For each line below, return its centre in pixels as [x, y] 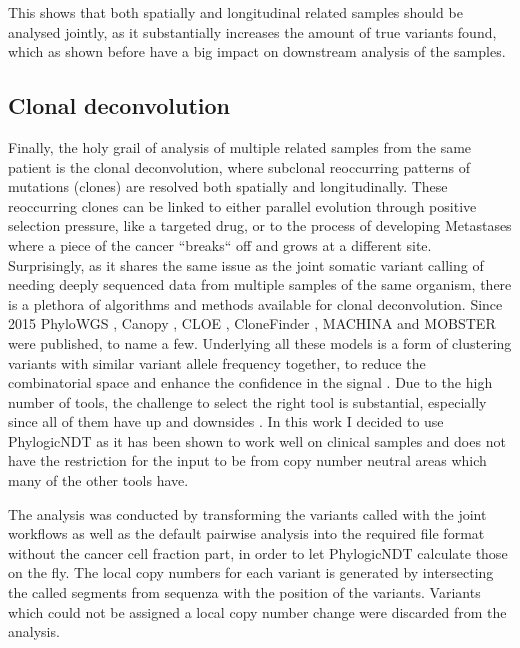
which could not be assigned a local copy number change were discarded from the [257, 611]
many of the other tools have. [98, 480]
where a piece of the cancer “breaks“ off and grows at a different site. [220, 244]
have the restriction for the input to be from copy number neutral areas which [247, 460]
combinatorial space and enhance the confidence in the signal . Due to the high [250, 382]
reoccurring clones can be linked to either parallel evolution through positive [242, 205]
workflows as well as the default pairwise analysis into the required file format [246, 533]
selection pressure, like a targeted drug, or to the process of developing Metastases [260, 225]
